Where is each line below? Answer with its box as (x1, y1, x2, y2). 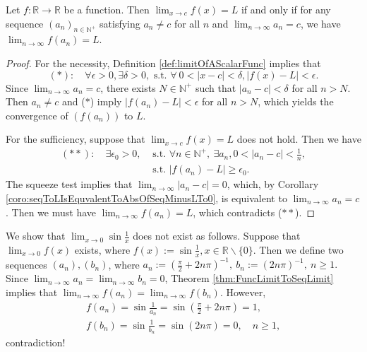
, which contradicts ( (193, 204, 282, 219)
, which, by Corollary (227, 177, 319, 192)
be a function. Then (64, 2, 150, 16)
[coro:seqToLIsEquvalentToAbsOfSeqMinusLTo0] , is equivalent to (6, 190, 287, 205)
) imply (90, 94, 122, 109)
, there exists (100, 80, 156, 95)
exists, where (74, 242, 131, 257)
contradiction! (6, 335, 66, 350)
